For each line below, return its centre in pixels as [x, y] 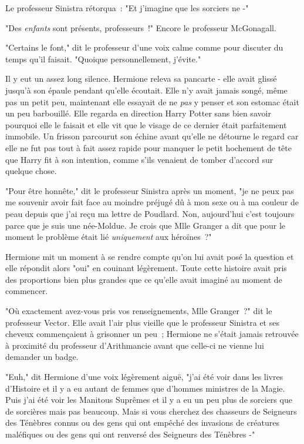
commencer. [27, 291]
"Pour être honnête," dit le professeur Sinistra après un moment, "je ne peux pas [150, 190]
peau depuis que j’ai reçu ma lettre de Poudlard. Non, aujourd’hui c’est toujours [150, 213]
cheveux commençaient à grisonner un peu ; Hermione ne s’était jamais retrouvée [152, 334]
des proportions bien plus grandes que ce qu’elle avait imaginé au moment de [144, 279]
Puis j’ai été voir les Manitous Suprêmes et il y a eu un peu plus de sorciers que [149, 400]
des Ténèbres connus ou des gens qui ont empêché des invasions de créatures [142, 423]
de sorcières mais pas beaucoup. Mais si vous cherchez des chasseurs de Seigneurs [151, 411]
